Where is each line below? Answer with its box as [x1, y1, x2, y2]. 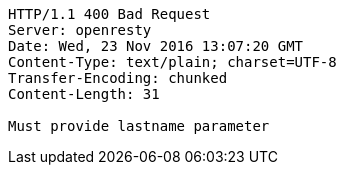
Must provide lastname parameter [8, 118, 270, 134]
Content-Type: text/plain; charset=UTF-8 [8, 54, 337, 70]
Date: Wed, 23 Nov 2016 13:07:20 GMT [8, 38, 304, 54]
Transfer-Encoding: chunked [8, 70, 228, 86]
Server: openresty [8, 22, 152, 38]
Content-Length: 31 [8, 86, 160, 102]
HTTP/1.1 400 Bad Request [8, 6, 211, 22]
